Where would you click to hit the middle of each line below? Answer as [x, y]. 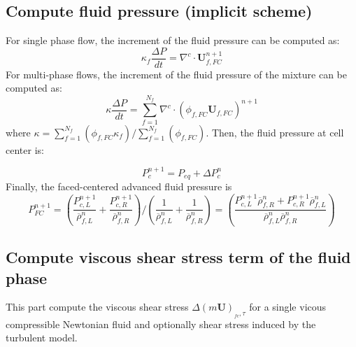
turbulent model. [42, 338]
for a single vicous [288, 307]
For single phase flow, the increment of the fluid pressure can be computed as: [173, 40]
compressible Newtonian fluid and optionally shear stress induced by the [161, 324]
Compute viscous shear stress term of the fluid [178, 257]
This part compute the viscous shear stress [97, 307]
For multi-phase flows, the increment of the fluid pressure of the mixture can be [176, 74]
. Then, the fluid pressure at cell [275, 132]
